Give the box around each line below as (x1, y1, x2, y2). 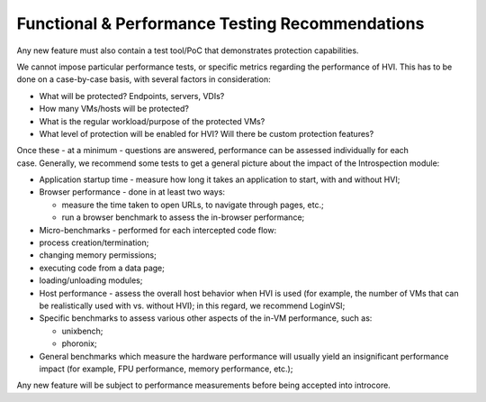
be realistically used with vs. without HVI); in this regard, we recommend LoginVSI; (39, 300, 346, 311)
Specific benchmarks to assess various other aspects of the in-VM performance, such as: (39, 313, 373, 324)
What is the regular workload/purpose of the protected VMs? (39, 115, 265, 126)
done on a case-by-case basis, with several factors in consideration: (16, 74, 271, 85)
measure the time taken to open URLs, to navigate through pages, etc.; (61, 199, 324, 210)
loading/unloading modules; (39, 275, 143, 286)
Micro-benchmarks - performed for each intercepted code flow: (39, 224, 277, 235)
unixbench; (61, 325, 103, 336)
